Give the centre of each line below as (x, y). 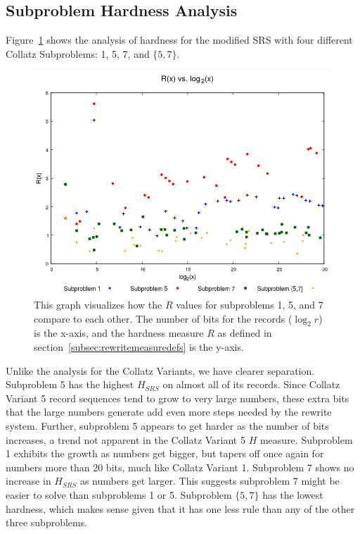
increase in (28, 481)
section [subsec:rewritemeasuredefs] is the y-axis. (139, 346)
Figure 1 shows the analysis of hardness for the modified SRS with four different (179, 40)
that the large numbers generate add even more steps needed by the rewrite (169, 412)
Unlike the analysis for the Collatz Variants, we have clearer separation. (160, 370)
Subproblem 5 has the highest (70, 384)
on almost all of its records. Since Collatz (251, 384)
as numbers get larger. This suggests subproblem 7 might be (210, 481)
